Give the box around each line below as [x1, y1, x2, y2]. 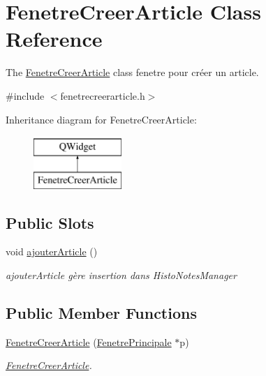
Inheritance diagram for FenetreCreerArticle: [6, 112, 197, 126]
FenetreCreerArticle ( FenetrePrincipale [6, 334, 172, 349]
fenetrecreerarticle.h [60, 88, 145, 103]
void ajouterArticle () [6, 244, 98, 259]
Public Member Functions [6, 302, 197, 324]
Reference [6, 24, 103, 53]
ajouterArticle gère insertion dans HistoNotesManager [6, 268, 237, 283]
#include [6, 88, 45, 103]
